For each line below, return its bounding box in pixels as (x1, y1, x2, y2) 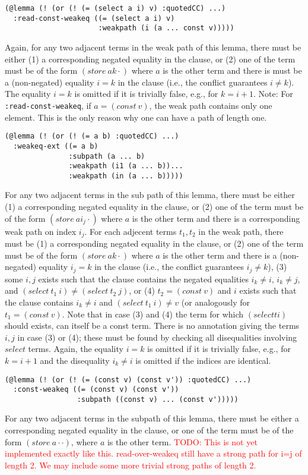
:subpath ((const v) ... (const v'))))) (77, 395, 239, 404)
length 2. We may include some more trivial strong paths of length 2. (5, 458, 256, 471)
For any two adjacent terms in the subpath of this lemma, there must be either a (5, 412, 299, 424)
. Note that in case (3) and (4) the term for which (62, 307, 244, 320)
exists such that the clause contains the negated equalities (38, 272, 249, 285)
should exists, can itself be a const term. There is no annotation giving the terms (5, 319, 300, 332)
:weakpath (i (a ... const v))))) (98, 24, 234, 33)
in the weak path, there (198, 225, 284, 237)
